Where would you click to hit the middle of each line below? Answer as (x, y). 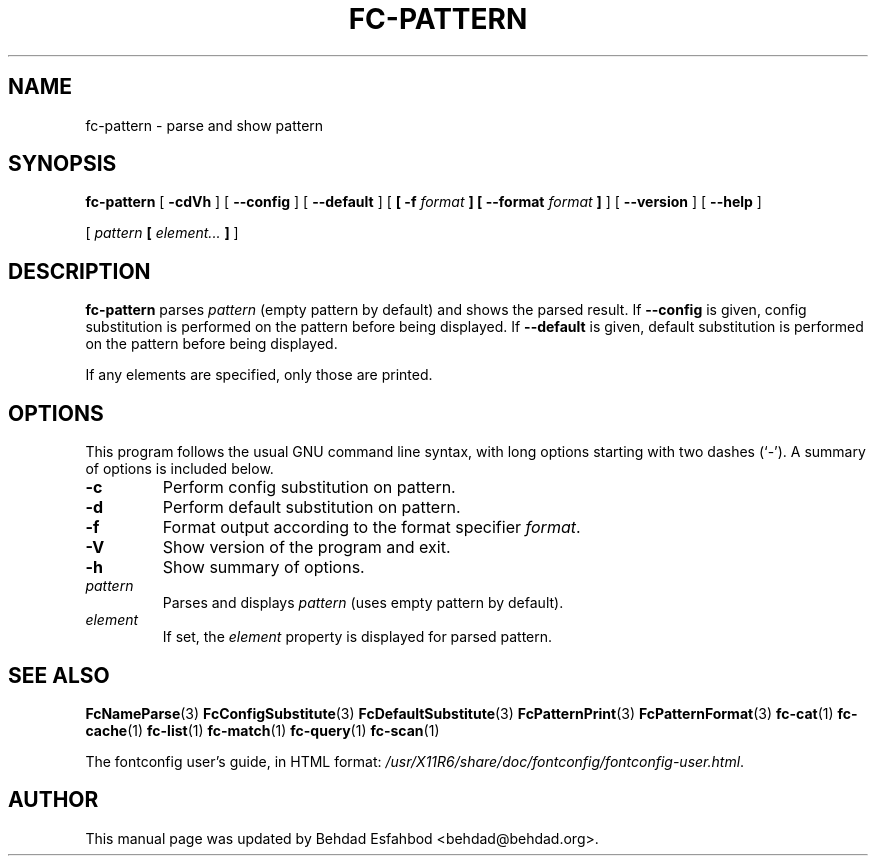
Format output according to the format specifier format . (371, 527)
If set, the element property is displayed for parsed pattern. (357, 637)
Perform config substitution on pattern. (309, 487)
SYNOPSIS (62, 164)
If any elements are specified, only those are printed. (259, 375)
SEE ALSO (59, 675)
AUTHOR (53, 800)
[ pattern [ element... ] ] (162, 233)
